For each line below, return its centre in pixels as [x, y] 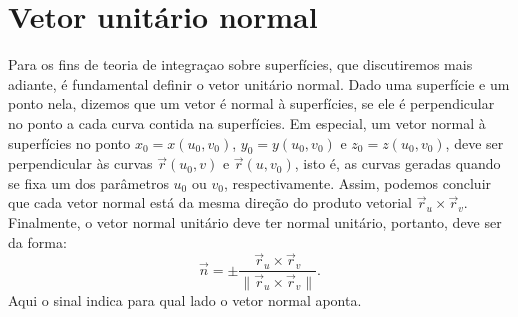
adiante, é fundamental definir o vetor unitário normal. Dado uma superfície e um [259, 83]
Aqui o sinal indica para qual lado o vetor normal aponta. [185, 299]
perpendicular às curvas [80, 163]
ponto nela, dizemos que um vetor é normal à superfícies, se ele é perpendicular [251, 103]
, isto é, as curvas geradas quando [397, 163]
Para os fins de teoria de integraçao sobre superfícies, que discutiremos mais [240, 64]
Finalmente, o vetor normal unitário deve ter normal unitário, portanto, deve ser [255, 222]
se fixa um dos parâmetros [88, 182]
